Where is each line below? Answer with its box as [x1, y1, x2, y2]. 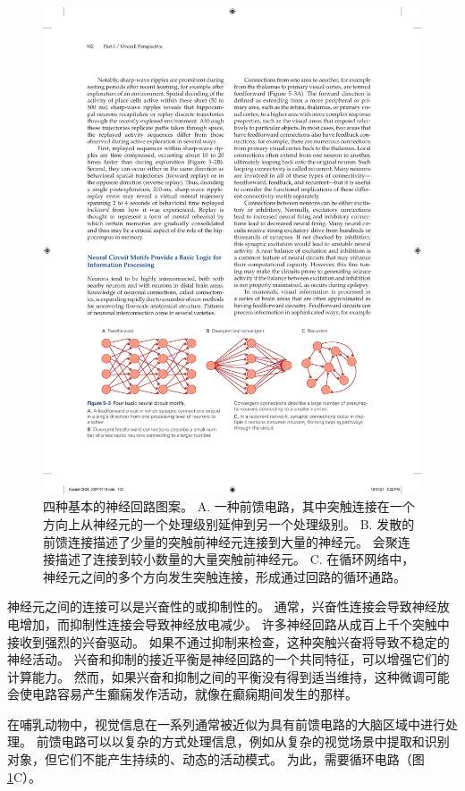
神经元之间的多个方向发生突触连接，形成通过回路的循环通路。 [43, 567, 406, 585]
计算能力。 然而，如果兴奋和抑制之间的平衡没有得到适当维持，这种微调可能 [7, 667, 450, 686]
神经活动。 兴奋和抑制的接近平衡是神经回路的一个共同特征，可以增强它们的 [7, 650, 450, 669]
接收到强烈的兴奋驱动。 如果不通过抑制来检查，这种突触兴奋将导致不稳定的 [7, 632, 450, 651]
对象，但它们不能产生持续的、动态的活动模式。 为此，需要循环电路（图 [7, 750, 425, 769]
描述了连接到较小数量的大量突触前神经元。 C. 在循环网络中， [55, 550, 415, 568]
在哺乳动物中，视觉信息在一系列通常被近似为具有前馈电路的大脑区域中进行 [7, 714, 445, 733]
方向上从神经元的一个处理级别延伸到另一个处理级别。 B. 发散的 [43, 514, 415, 533]
